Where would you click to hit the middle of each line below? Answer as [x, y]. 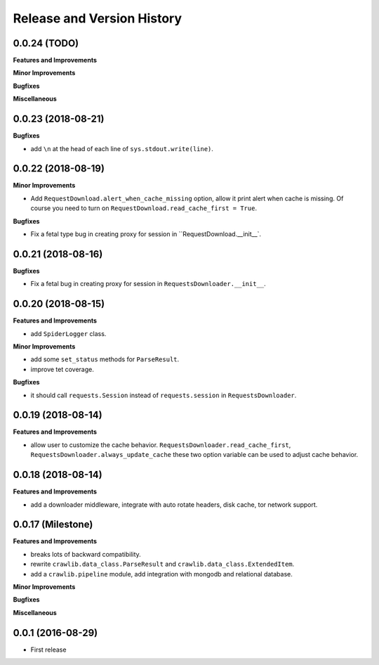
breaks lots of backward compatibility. [86, 554]
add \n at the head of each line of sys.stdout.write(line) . [122, 148]
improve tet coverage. [62, 369]
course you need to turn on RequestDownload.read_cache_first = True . [144, 208]
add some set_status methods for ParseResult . [105, 359]
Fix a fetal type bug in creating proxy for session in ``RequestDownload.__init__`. [146, 234]
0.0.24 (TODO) [46, 43]
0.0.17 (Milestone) [53, 525]
